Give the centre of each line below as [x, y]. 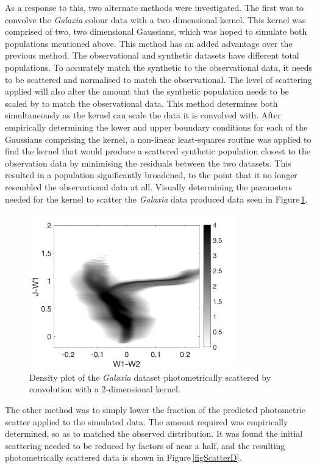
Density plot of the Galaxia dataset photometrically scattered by [150, 377]
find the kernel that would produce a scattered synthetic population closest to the [158, 151]
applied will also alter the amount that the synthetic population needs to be [147, 91]
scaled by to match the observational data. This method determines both [141, 103]
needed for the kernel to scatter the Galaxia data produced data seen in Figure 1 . [156, 199]
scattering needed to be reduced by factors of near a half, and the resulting [145, 445]
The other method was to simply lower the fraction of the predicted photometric [155, 409]
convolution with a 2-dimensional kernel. [105, 389]
